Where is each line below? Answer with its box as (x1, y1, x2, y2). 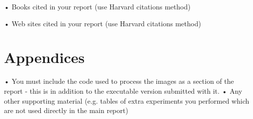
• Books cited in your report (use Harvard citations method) (4, 1, 191, 11)
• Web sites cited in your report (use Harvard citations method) (4, 18, 201, 28)
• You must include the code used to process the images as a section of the (4, 76, 234, 86)
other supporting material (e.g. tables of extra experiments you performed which (4, 95, 250, 106)
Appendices (4, 47, 85, 67)
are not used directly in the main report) (4, 105, 128, 116)
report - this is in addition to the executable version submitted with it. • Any (4, 85, 243, 96)
